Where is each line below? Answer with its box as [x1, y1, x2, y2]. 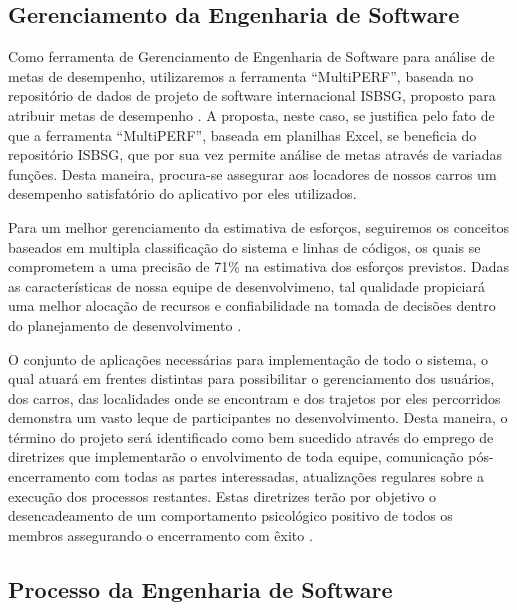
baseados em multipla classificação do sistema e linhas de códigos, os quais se [8, 236, 481, 257]
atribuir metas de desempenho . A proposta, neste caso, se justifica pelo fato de [8, 104, 495, 125]
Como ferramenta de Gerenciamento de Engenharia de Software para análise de [8, 46, 495, 67]
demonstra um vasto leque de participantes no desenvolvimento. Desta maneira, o [8, 407, 508, 428]
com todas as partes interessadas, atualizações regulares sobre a [94, 466, 485, 487]
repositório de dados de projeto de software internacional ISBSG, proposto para [8, 85, 496, 106]
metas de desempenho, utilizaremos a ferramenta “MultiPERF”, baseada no [8, 65, 474, 86]
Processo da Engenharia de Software [8, 573, 393, 604]
